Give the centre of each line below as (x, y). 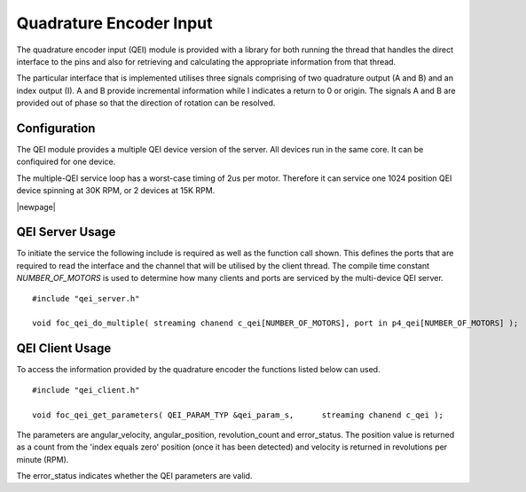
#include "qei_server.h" (86, 298)
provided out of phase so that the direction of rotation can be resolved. (146, 103)
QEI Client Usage (64, 349)
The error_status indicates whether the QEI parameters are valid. (134, 476)
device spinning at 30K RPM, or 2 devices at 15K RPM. (116, 191)
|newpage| (36, 207)
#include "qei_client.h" (86, 390)
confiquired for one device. (66, 162)
